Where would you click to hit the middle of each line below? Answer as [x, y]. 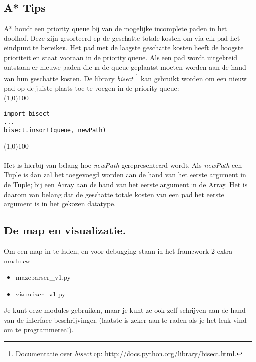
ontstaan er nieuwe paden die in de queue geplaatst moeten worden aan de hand [125, 67]
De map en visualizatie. [65, 230]
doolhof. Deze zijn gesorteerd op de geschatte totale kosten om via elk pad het [122, 38]
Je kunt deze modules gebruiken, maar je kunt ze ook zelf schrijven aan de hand [125, 310]
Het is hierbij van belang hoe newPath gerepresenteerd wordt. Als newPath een [123, 165]
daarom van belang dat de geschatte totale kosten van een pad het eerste [114, 194]
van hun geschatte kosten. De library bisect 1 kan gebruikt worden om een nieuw [125, 78]
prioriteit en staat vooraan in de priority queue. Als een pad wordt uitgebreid [121, 57]
